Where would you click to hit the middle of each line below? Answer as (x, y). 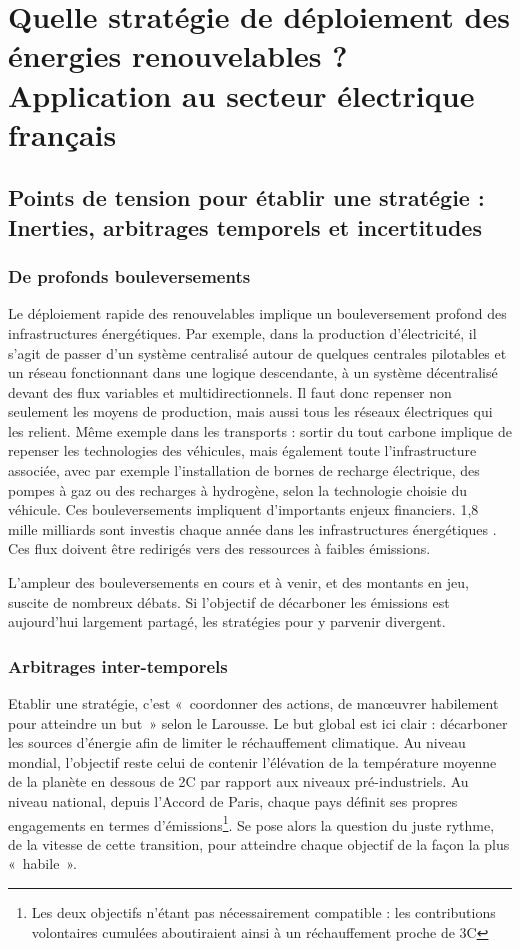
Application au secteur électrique (241, 94)
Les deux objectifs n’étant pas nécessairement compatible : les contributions (263, 912)
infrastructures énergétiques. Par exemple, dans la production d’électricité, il (242, 332)
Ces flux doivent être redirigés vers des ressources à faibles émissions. (219, 548)
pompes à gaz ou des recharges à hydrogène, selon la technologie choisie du (237, 489)
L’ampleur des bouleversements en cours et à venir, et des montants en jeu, (238, 582)
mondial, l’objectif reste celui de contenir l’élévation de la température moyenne (252, 761)
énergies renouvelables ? (178, 55)
